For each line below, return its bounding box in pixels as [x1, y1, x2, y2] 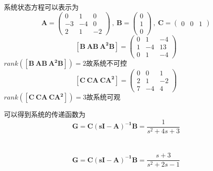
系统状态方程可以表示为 [4, 2, 79, 12]
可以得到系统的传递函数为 [4, 109, 85, 119]
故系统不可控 [86, 58, 127, 68]
